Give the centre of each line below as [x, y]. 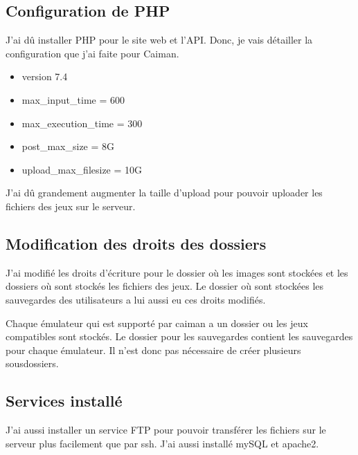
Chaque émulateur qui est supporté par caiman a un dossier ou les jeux [157, 323]
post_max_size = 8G [68, 146]
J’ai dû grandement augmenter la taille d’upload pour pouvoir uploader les [164, 193]
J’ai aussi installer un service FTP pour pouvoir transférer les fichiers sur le [166, 430]
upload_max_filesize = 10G [82, 169]
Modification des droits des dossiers [136, 243]
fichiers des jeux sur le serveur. [71, 206]
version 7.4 [45, 76]
